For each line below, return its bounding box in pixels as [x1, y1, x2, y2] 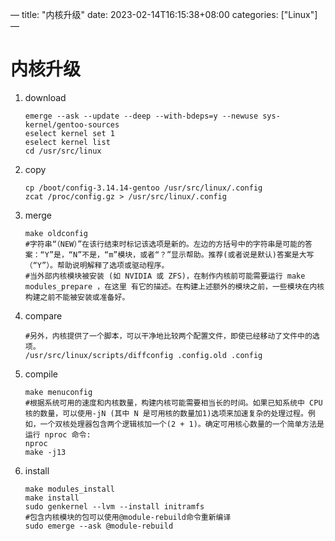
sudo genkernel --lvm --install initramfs [24, 501, 205, 512]
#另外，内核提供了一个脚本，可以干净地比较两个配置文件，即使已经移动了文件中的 [24, 331, 313, 341]
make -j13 [24, 447, 67, 457]
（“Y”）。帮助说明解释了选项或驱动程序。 [24, 260, 170, 270]
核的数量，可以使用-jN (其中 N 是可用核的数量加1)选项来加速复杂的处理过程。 [24, 408, 308, 418]
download [24, 91, 67, 103]
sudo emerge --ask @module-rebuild [24, 521, 174, 531]
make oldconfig [24, 228, 89, 238]
